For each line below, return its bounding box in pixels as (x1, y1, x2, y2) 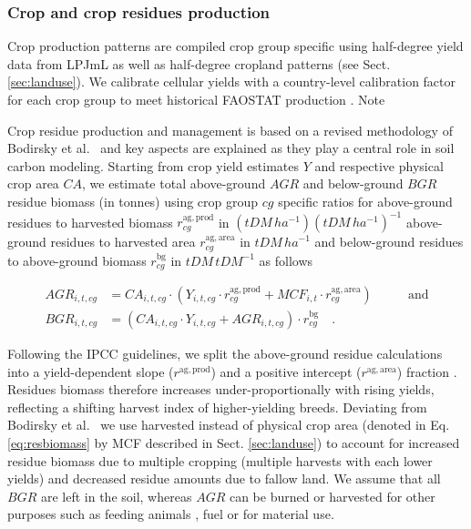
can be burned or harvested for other (229, 486, 435, 505)
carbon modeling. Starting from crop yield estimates (7, 156, 299, 175)
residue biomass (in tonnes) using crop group (7, 191, 259, 210)
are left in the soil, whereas (40, 486, 192, 505)
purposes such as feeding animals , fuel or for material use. (7, 504, 334, 524)
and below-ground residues (314, 232, 464, 251)
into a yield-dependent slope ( (7, 361, 174, 381)
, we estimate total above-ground (82, 174, 266, 193)
